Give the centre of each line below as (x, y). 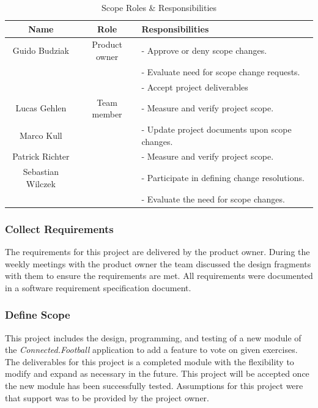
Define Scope (38, 315)
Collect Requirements (59, 228)
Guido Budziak (41, 50)
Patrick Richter (41, 156)
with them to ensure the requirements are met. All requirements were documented (159, 276)
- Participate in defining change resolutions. (223, 178)
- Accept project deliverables (195, 87)
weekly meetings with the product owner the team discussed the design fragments (158, 263)
